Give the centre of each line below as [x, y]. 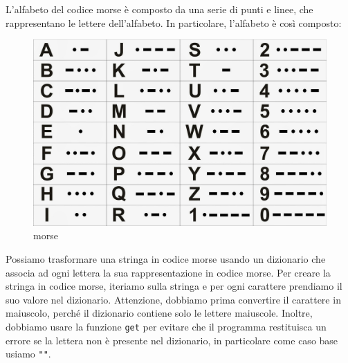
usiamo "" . [28, 354]
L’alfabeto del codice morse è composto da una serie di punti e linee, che [159, 9]
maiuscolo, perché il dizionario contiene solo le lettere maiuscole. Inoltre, [159, 313]
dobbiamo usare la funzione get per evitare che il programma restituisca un [166, 326]
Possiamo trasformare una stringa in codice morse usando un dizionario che [166, 258]
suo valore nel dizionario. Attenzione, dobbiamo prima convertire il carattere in [173, 299]
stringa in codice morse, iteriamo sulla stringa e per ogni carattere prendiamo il [174, 286]
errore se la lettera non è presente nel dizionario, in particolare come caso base [172, 340]
